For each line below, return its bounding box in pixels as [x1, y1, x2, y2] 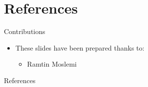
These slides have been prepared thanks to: [15, 42, 145, 52]
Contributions [4, 26, 45, 36]
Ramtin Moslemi [27, 59, 77, 69]
